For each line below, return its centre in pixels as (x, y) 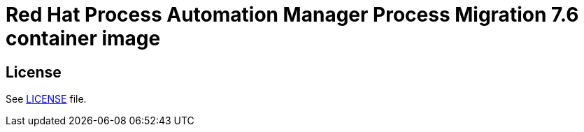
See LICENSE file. (46, 99)
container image (83, 38)
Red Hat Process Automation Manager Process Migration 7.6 (292, 15)
